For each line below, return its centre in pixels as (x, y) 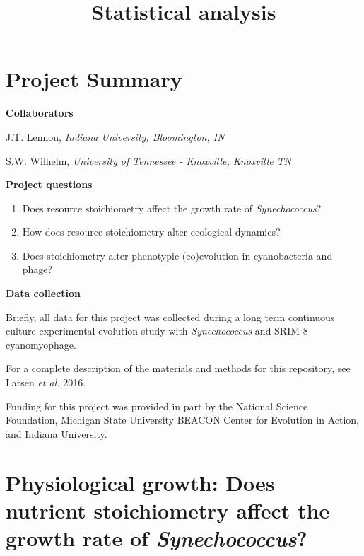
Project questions (49, 184)
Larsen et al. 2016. (46, 382)
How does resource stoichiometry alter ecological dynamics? (151, 232)
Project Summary (94, 79)
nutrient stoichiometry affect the (168, 510)
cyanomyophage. (41, 344)
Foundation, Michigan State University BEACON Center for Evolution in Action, (182, 420)
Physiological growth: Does (140, 482)
